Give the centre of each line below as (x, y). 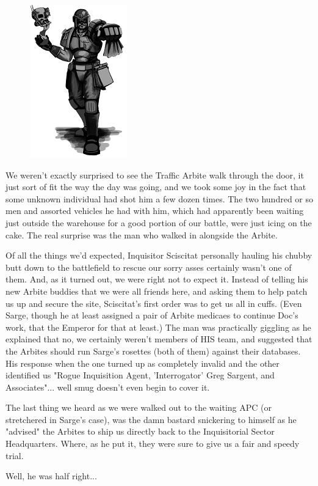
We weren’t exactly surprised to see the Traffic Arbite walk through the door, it (155, 175)
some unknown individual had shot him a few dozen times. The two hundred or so (159, 198)
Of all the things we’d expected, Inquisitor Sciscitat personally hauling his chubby (159, 255)
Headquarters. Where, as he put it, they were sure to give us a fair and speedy (153, 444)
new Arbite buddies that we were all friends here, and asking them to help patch (157, 291)
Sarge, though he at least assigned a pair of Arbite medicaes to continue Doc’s (152, 315)
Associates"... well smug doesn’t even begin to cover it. (108, 387)
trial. (15, 455)
